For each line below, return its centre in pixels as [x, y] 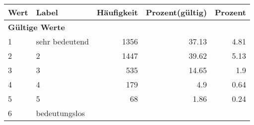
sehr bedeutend [63, 41]
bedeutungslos [61, 113]
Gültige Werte [36, 27]
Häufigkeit [117, 12]
